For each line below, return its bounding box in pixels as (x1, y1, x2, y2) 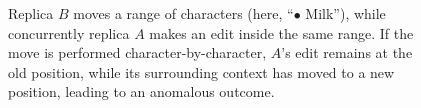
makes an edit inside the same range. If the (149, 22, 414, 43)
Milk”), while (305, 3, 386, 23)
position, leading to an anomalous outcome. (8, 81, 275, 102)
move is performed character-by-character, (8, 42, 267, 63)
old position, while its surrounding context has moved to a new (8, 61, 395, 82)
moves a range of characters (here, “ (73, 3, 294, 23)
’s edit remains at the (281, 42, 413, 63)
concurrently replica (8, 22, 130, 43)
